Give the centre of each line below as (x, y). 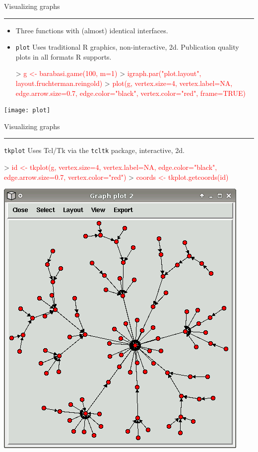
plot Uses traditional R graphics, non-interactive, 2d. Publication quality (127, 47)
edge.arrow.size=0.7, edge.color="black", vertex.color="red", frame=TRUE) (130, 93)
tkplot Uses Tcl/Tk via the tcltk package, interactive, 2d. (94, 150)
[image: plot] (27, 111)
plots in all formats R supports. (64, 56)
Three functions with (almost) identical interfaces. (92, 30)
